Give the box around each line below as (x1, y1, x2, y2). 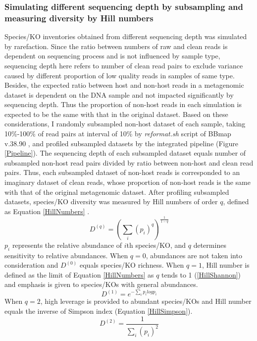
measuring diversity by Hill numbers (4, 11, 154, 24)
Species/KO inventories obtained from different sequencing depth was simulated (4, 31, 247, 42)
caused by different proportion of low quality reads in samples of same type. (4, 70, 235, 80)
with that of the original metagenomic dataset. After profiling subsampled (4, 186, 229, 197)
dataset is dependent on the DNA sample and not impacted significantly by (4, 89, 234, 100)
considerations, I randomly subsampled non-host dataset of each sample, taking (4, 118, 246, 129)
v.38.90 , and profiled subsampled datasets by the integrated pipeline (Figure (4, 138, 239, 148)
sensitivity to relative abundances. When (4, 250, 128, 260)
